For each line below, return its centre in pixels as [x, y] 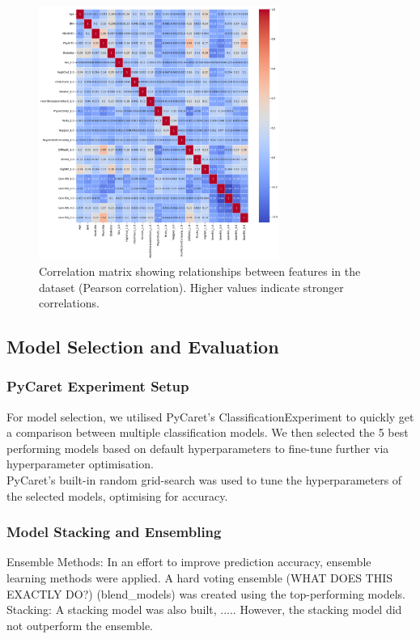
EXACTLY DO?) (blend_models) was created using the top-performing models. [206, 593]
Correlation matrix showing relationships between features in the [200, 271]
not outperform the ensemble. [80, 625]
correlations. [69, 303]
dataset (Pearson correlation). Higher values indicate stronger [191, 287]
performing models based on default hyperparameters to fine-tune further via [198, 448]
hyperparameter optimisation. [80, 464]
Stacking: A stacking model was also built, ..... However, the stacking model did [204, 609]
